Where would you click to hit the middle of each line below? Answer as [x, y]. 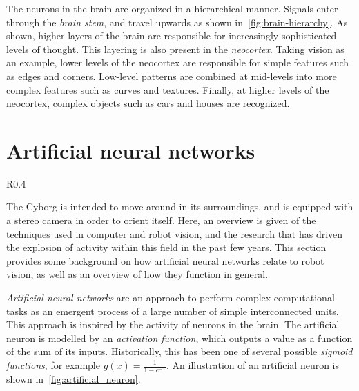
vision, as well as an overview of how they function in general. [137, 274]
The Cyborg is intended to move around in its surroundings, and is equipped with [180, 207]
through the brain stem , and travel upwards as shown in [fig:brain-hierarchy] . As [177, 22]
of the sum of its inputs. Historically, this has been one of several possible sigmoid [179, 351]
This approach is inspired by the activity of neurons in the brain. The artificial [173, 324]
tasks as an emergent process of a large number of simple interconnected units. [173, 311]
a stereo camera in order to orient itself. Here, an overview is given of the [161, 220]
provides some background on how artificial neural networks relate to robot [165, 260]
